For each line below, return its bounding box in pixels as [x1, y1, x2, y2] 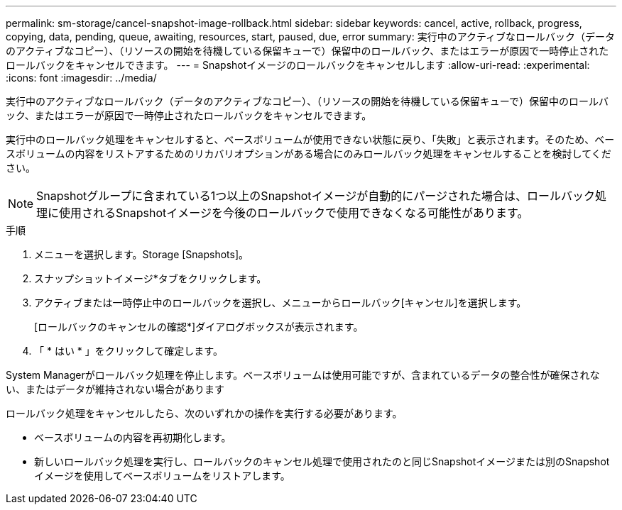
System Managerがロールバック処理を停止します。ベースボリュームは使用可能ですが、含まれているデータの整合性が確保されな [6, 369, 600, 381]
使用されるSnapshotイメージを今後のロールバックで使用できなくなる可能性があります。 [59, 206, 529, 220]
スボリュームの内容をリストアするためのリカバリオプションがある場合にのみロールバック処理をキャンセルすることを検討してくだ [6, 148, 611, 160]
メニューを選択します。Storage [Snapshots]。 [34, 248, 249, 260]
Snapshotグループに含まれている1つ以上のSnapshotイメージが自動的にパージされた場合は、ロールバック [36, 189, 595, 203]
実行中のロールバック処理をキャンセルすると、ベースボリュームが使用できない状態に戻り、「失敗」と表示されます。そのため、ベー [6, 133, 615, 145]
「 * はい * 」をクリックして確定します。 [34, 345, 223, 357]
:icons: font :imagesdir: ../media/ [6, 72, 157, 84]
